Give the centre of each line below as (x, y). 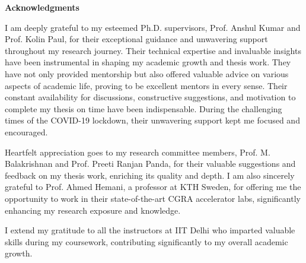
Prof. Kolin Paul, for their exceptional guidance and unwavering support (136, 39)
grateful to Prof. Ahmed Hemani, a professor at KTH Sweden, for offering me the (153, 187)
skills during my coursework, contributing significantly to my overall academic (146, 241)
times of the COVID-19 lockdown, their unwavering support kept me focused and (152, 120)
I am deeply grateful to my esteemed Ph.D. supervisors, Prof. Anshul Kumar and (153, 27)
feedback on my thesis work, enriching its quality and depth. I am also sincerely (150, 175)
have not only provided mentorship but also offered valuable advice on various (147, 73)
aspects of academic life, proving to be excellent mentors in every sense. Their (146, 85)
